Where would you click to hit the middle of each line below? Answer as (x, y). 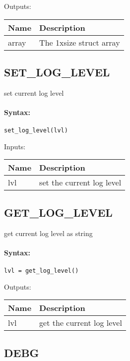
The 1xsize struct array (80, 42)
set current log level (34, 92)
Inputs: (15, 146)
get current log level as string (48, 233)
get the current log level (81, 323)
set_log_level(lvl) (36, 131)
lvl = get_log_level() (41, 271)
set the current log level (80, 182)
